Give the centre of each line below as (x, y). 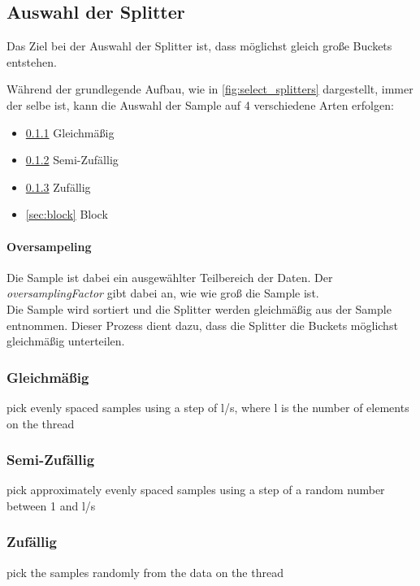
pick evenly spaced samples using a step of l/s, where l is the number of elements (208, 407)
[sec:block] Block (67, 214)
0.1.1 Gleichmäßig (70, 132)
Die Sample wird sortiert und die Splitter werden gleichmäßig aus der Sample (199, 308)
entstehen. (32, 61)
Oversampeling (49, 246)
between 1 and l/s (51, 505)
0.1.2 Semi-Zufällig (72, 160)
